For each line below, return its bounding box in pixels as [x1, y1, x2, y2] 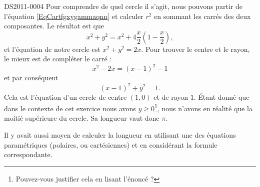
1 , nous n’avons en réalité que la [154, 102, 252, 113]
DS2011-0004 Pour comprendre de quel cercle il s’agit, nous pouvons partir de [4, 1, 242, 11]
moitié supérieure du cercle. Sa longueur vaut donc [4, 113, 159, 123]
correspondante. [4, 149, 52, 160]
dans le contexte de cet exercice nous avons [4, 103, 136, 113]
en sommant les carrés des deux [154, 10, 251, 21]
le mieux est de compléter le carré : [4, 53, 112, 64]
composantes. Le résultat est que [4, 20, 104, 31]
